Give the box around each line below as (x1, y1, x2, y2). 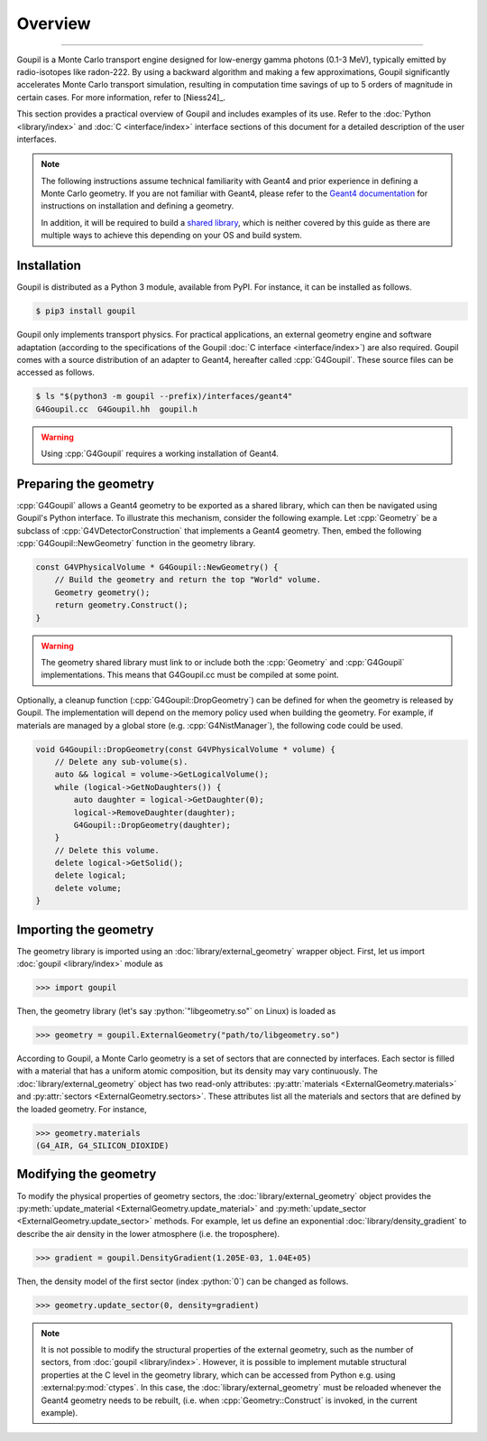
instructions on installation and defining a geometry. (41, 200, 234, 211)
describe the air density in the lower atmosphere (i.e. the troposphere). (16, 1228, 280, 1239)
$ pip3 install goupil (35, 306, 136, 316)
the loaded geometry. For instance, (16, 1103, 148, 1114)
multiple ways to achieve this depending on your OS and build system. (41, 230, 302, 241)
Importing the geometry (16, 922, 154, 937)
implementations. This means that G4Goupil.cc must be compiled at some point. (41, 669, 339, 681)
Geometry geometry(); (54, 587, 151, 598)
